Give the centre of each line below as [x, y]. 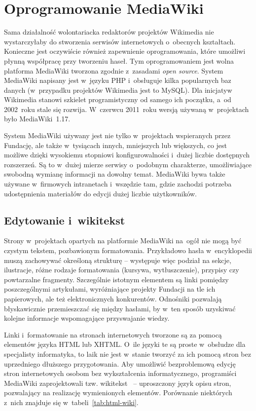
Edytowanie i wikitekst [65, 220]
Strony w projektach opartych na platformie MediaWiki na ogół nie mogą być [123, 241]
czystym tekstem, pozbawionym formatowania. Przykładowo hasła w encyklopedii [128, 250]
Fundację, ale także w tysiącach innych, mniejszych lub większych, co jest [115, 145]
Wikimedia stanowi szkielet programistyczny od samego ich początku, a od [118, 99]
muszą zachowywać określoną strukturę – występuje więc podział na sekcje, [118, 260]
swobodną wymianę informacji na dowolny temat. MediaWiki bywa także [115, 174]
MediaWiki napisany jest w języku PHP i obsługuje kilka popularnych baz [118, 80]
